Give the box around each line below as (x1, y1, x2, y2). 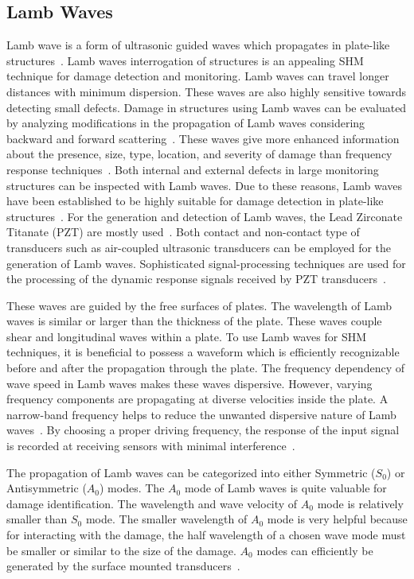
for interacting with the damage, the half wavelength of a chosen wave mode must (6, 527, 406, 543)
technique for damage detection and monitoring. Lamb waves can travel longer (6, 68, 389, 84)
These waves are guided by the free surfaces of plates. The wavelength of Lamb (6, 297, 393, 313)
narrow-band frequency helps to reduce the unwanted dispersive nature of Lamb (6, 406, 396, 422)
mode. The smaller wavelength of (85, 511, 248, 527)
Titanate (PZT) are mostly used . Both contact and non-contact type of (6, 223, 360, 240)
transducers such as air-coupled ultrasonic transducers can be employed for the (6, 239, 392, 255)
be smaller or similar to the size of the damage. (6, 542, 236, 558)
